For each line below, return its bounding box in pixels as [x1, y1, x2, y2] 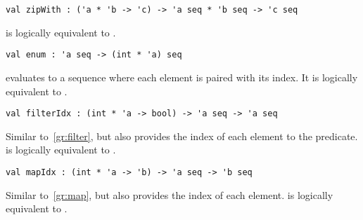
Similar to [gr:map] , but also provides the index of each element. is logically [6, 187, 333, 202]
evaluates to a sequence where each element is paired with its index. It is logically [6, 69, 358, 84]
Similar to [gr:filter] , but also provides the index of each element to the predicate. [6, 128, 358, 143]
